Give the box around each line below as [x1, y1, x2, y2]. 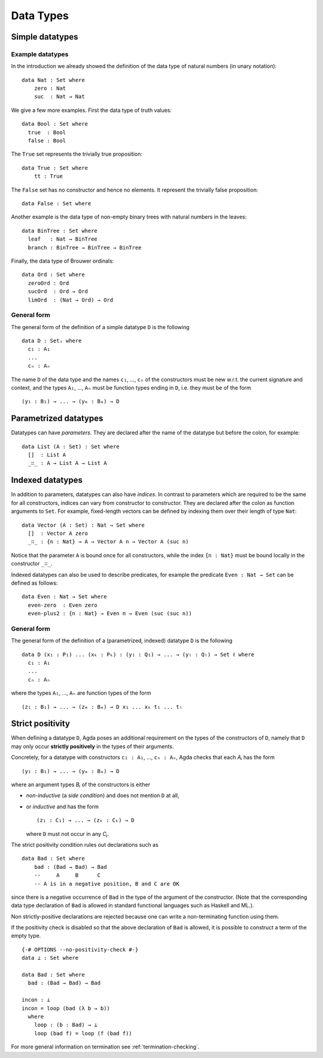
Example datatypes [11, 50, 69, 58]
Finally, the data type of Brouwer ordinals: [11, 257, 114, 264]
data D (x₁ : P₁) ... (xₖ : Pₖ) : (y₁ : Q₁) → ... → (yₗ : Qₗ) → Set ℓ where [22, 651, 255, 658]
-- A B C [33, 872, 101, 879]
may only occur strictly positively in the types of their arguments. [11, 743, 174, 750]
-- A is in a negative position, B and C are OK [33, 880, 179, 887]
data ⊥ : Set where [22, 954, 79, 962]
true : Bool [28, 129, 66, 136]
